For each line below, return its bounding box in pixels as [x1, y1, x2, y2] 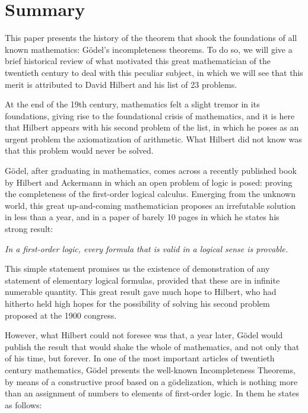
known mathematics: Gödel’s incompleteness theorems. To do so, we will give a [5, 43, 293, 55]
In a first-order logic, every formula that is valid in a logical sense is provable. [5, 242, 288, 255]
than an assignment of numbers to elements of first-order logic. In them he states [5, 387, 300, 399]
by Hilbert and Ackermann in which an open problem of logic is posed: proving [5, 176, 293, 188]
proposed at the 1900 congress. [5, 309, 117, 321]
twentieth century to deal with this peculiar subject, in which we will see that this [5, 66, 303, 78]
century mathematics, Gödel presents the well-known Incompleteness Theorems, [5, 363, 296, 376]
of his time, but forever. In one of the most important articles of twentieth [5, 352, 275, 364]
